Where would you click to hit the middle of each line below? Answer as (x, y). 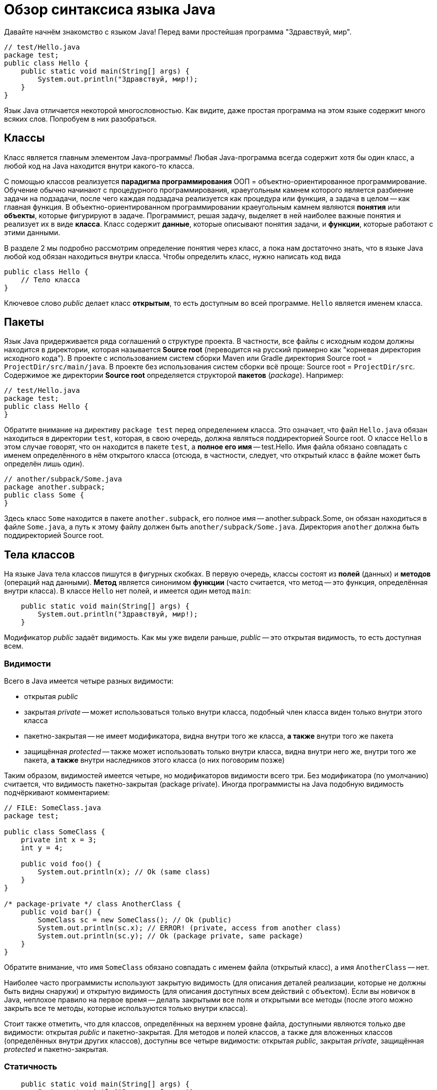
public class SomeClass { (55, 832)
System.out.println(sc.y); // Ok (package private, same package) (170, 936)
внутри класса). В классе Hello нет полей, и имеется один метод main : (127, 591)
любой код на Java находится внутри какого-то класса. (99, 166)
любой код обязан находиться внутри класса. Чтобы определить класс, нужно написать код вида (172, 256)
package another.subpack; (55, 487)
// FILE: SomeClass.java (52, 808)
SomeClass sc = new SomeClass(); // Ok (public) (135, 920)
